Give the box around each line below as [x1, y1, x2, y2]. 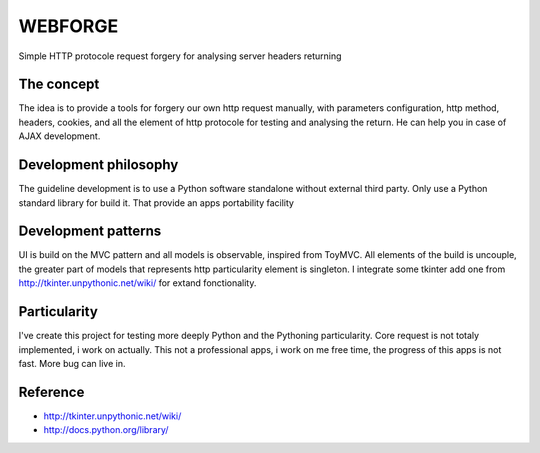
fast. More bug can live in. [18, 357, 126, 369]
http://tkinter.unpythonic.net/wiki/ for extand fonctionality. [18, 277, 257, 289]
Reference [18, 383, 85, 400]
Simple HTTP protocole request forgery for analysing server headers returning [18, 50, 342, 62]
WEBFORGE [18, 15, 119, 37]
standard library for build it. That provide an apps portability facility [18, 196, 295, 209]
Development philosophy [18, 156, 179, 174]
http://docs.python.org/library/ [43, 424, 169, 436]
